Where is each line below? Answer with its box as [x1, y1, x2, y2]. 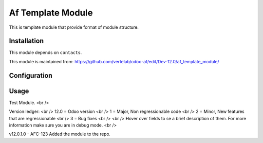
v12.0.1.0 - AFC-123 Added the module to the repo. [9, 131, 111, 137]
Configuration [9, 71, 53, 80]
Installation [9, 37, 44, 45]
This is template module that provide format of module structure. [9, 24, 139, 30]
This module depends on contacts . [9, 50, 82, 55]
